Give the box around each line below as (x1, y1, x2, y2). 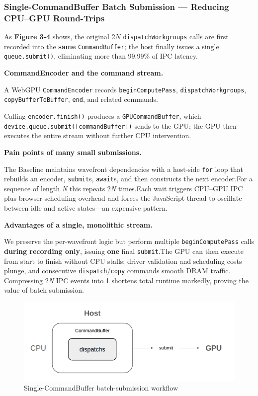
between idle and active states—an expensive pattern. (4, 203, 168, 213)
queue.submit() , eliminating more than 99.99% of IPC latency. (4, 51, 198, 61)
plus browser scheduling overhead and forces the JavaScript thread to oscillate (4, 193, 242, 203)
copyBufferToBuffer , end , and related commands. (4, 94, 158, 104)
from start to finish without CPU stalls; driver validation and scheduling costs (4, 255, 242, 266)
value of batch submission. (4, 285, 84, 295)
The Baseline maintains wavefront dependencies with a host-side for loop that (4, 163, 243, 174)
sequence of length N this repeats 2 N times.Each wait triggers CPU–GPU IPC (4, 183, 243, 193)
